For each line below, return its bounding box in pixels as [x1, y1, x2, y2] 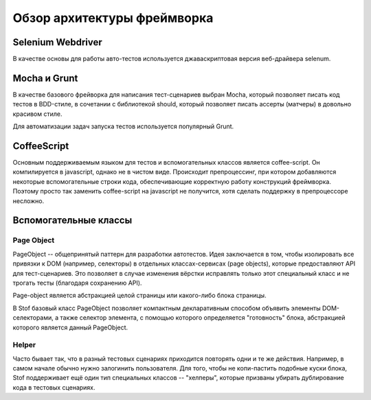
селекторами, [12, 314, 54, 322]
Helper [12, 340, 36, 350]
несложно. [12, 196, 45, 205]
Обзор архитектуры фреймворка [12, 10, 214, 25]
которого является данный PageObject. [12, 323, 128, 331]
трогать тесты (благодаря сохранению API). [12, 279, 142, 287]
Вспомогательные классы [12, 215, 133, 226]
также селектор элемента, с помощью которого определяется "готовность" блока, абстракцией [60, 314, 346, 322]
